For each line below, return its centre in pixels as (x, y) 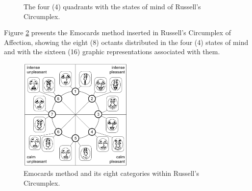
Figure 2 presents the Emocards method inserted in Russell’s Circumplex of (117, 32)
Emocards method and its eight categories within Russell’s (111, 173)
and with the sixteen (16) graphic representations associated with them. (112, 52)
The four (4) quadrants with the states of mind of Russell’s (112, 6)
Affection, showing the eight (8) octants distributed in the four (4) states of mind (126, 42)
